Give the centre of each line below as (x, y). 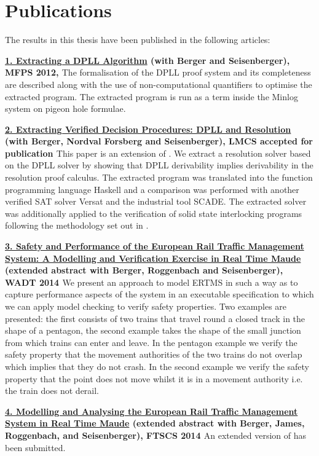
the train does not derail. (52, 391)
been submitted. (35, 447)
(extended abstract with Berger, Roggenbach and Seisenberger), (144, 270)
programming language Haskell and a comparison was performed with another (152, 189)
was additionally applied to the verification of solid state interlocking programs (154, 213)
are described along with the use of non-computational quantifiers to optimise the (159, 84)
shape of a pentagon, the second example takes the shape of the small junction (153, 330)
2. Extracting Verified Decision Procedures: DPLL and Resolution (148, 129)
